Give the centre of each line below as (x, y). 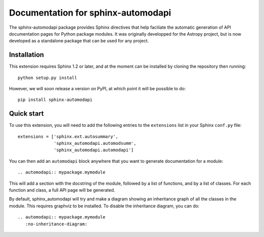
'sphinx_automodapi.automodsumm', (95, 143)
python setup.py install (47, 78)
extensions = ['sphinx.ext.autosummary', (68, 136)
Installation (26, 55)
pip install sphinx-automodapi (55, 100)
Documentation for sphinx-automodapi (90, 13)
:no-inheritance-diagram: (56, 224)
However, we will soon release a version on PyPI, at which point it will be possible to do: (97, 89)
